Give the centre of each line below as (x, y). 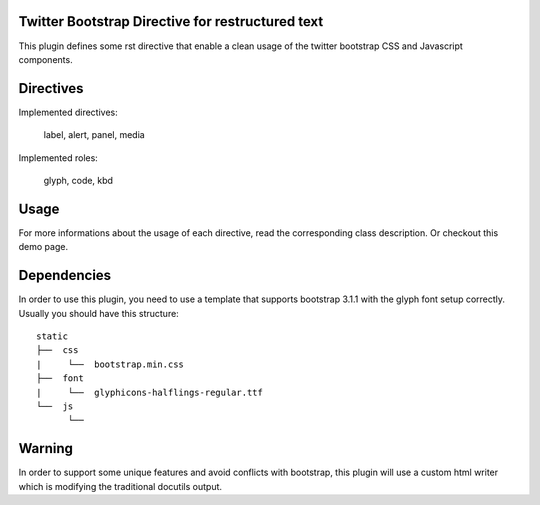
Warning (46, 448)
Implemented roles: (58, 157)
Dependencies (65, 275)
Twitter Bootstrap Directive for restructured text (171, 21)
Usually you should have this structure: (98, 313)
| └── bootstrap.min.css (110, 364)
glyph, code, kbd (78, 180)
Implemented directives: (68, 112)
